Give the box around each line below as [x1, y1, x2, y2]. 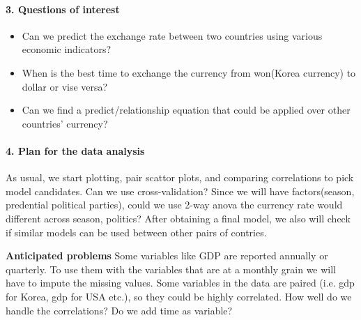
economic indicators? [22, 42, 112, 56]
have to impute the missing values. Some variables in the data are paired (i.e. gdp [6, 275, 355, 290]
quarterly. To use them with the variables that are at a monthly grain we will [6, 261, 337, 276]
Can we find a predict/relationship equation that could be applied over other [22, 102, 351, 117]
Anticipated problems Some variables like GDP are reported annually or [6, 248, 328, 263]
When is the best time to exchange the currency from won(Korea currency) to [22, 65, 356, 79]
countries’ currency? [22, 116, 108, 130]
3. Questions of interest [6, 1, 120, 16]
